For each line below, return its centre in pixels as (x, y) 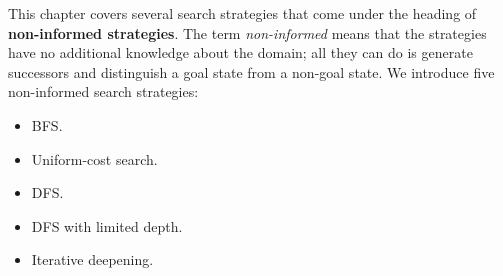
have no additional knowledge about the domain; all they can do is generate (240, 52)
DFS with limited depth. (107, 225)
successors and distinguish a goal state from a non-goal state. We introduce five (251, 71)
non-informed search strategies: (103, 91)
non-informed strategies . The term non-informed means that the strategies (247, 32)
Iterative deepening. (92, 259)
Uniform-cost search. (94, 158)
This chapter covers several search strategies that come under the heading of (242, 13)
